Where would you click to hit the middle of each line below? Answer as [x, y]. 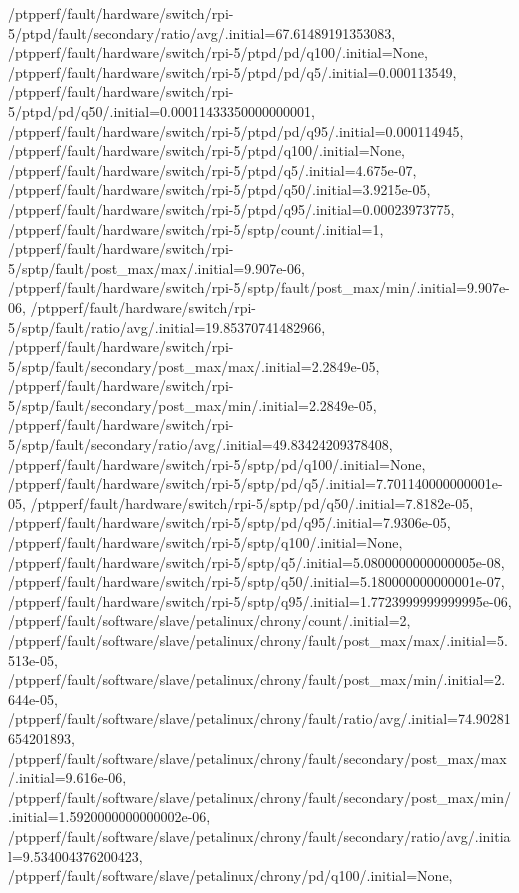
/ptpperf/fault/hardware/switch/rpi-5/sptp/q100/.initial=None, [205, 542]
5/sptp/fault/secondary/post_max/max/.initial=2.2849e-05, [194, 365]
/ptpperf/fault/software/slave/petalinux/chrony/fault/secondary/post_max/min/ [259, 796]
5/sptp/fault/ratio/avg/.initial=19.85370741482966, [167, 326]
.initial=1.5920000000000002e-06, [109, 816]
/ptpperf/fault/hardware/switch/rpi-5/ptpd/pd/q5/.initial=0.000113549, [232, 71]
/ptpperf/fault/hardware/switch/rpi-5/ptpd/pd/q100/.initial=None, [218, 52]
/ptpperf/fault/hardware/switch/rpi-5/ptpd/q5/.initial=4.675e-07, [212, 169]
